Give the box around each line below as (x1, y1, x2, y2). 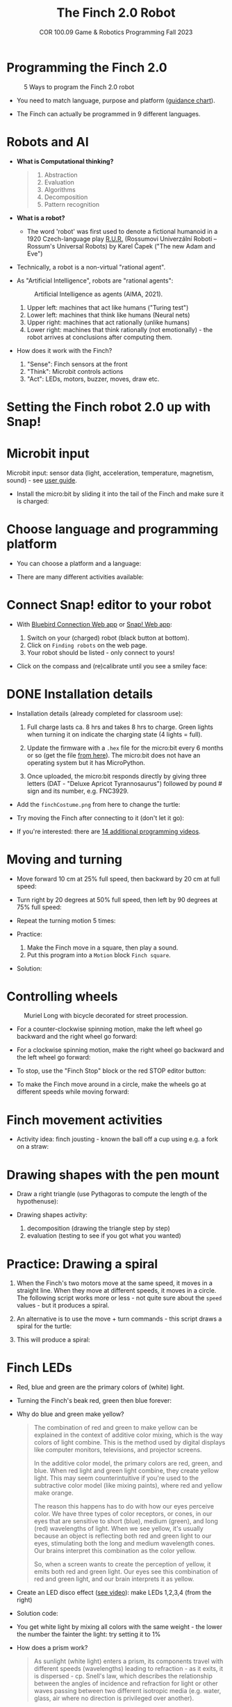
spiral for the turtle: (16, 1322, 72, 1330)
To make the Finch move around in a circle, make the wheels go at (16, 1080, 206, 1089)
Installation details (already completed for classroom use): (16, 709, 183, 718)
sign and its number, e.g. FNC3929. (26, 787, 129, 795)
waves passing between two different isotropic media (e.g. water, (33, 1687, 222, 1695)
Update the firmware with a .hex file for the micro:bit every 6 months (26, 744, 224, 752)
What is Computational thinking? (16, 157, 114, 165)
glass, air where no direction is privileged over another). (33, 1694, 194, 1703)
